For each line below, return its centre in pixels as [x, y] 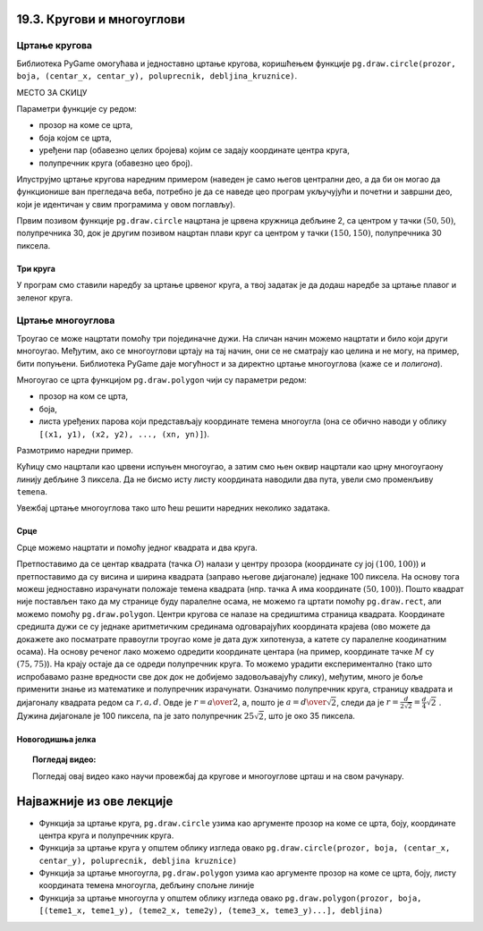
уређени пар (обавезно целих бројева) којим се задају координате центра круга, [195, 150]
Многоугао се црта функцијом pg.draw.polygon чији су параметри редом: [162, 379]
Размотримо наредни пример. [75, 450]
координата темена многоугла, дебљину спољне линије [147, 885]
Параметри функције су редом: [77, 108]
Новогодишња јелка [56, 739]
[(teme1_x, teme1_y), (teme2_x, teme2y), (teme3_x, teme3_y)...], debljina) [211, 911]
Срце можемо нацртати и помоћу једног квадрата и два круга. [137, 547]
